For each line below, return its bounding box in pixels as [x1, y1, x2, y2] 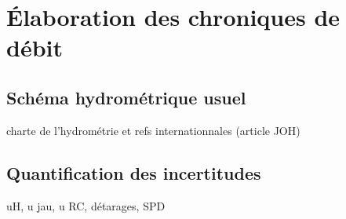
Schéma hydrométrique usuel [6, 85, 246, 109]
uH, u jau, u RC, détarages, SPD [6, 197, 166, 214]
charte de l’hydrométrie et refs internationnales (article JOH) [6, 122, 300, 138]
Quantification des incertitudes [6, 160, 261, 184]
